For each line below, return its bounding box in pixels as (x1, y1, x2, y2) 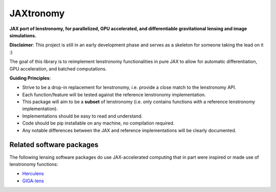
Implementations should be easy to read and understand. (22, 113, 143, 119)
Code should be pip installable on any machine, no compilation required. (22, 120, 175, 126)
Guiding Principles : (9, 75, 51, 81)
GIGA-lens (22, 178, 44, 184)
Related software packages (9, 140, 99, 149)
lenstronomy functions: (9, 161, 58, 167)
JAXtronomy (9, 8, 65, 19)
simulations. (9, 32, 37, 38)
